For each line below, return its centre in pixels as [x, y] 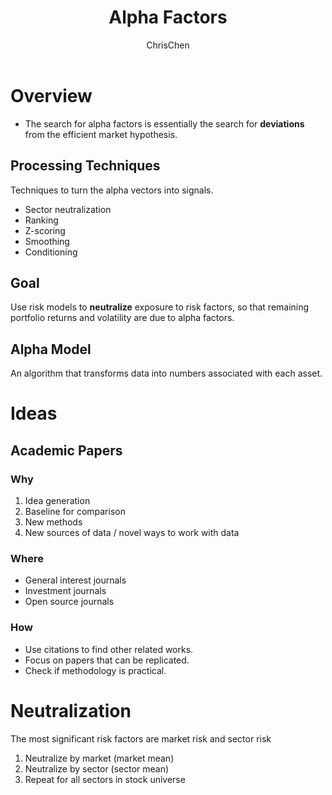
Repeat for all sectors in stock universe [105, 779]
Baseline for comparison [75, 511]
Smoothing [47, 241]
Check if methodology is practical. [95, 670]
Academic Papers [66, 450]
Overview [51, 95]
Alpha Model [51, 349]
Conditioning [51, 252]
